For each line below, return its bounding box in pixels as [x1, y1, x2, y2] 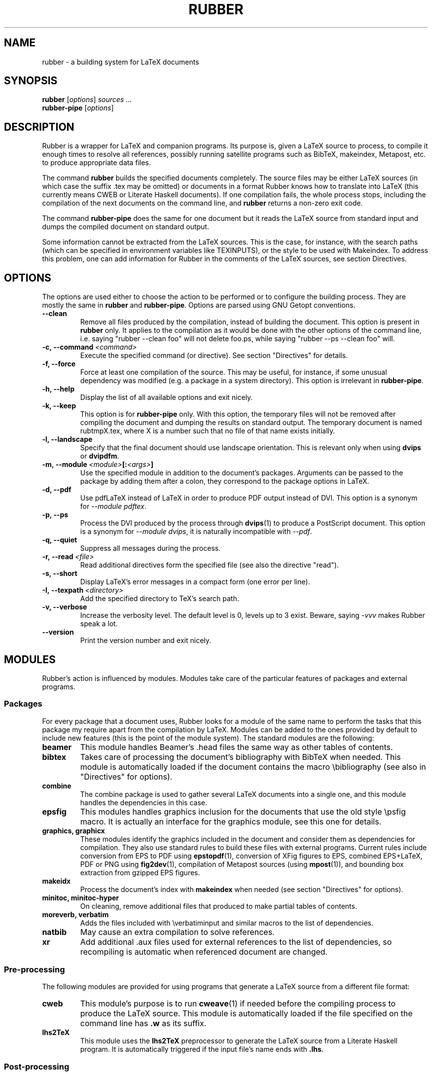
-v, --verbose [42, 603, 87, 611]
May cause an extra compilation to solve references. [80, 927, 275, 937]
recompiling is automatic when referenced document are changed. [80, 946, 328, 957]
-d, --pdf [42, 485, 72, 494]
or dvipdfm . [80, 452, 119, 461]
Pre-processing [4, 965, 65, 975]
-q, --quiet [42, 536, 77, 544]
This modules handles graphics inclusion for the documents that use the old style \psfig [80, 806, 406, 817]
